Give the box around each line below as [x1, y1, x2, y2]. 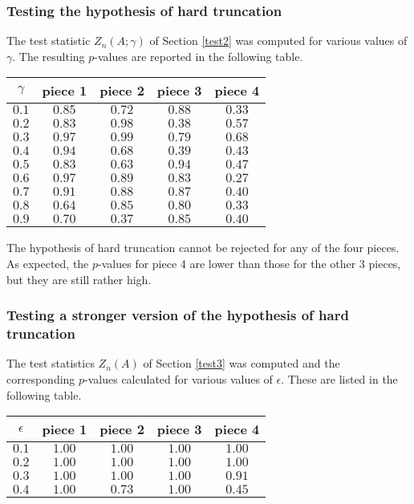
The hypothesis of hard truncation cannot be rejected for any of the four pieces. [6, 239, 400, 256]
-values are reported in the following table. [94, 47, 303, 64]
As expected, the [6, 255, 89, 271]
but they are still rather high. [6, 270, 152, 287]
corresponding [6, 370, 75, 387]
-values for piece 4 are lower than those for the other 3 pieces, [98, 255, 401, 271]
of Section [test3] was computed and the [143, 355, 340, 372]
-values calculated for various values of [84, 370, 273, 387]
